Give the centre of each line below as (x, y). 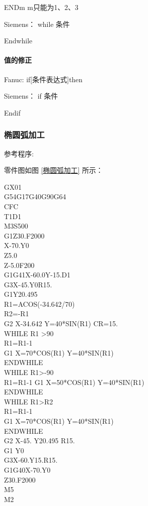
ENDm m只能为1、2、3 (41, 7)
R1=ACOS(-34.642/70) (39, 304)
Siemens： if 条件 (31, 96)
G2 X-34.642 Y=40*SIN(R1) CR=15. (61, 323)
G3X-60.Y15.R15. (31, 460)
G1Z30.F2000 (24, 235)
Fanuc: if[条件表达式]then (43, 79)
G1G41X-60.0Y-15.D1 (37, 275)
